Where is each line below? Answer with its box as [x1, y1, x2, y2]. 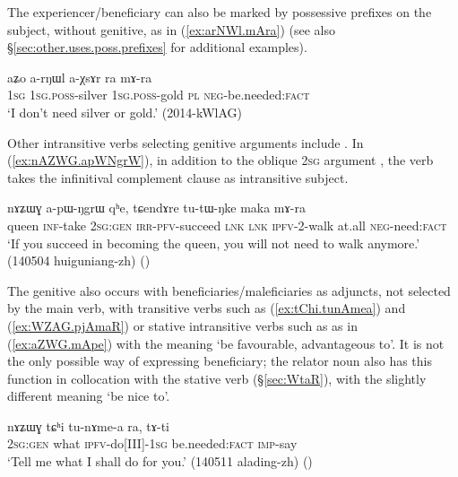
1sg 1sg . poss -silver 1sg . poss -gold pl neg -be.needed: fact [7, 85, 310, 104]
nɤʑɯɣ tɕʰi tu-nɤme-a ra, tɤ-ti [7, 416, 169, 435]
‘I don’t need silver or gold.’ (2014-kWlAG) [7, 102, 242, 121]
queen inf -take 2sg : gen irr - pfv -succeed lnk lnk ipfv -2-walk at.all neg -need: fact [7, 215, 447, 234]
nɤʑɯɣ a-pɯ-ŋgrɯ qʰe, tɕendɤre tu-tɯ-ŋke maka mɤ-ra [7, 198, 306, 217]
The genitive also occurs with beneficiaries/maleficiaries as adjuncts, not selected [7, 281, 451, 299]
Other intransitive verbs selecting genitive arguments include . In [7, 133, 364, 152]
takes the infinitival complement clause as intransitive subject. [7, 168, 349, 186]
